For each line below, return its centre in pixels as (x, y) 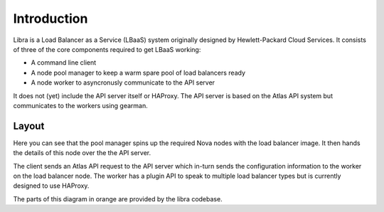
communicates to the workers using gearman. (81, 105)
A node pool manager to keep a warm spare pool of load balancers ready (138, 73)
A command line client (64, 63)
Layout (29, 126)
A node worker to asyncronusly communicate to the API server (123, 83)
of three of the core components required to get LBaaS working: (107, 49)
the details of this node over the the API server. (82, 153)
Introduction (50, 18)
